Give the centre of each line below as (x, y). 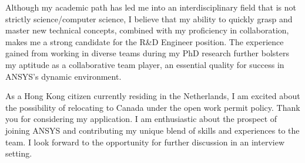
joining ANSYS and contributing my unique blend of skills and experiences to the (152, 130)
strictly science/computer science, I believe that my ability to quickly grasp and (149, 18)
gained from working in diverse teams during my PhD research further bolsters (147, 53)
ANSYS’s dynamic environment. (63, 76)
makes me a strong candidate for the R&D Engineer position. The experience (145, 41)
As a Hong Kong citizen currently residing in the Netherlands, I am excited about (153, 96)
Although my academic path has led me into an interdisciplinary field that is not (151, 7)
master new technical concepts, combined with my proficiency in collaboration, (147, 30)
